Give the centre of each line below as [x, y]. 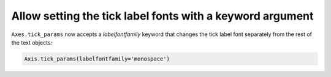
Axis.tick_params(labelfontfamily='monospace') [97, 59]
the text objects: [32, 42]
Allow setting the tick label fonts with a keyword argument [162, 16]
